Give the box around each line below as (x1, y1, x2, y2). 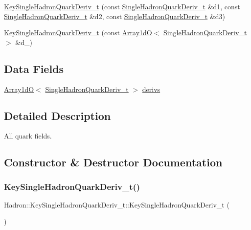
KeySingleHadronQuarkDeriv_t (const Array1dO (4, 27, 152, 38)
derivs (142, 84, 160, 94)
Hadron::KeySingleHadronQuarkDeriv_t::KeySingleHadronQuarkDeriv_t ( (4, 199, 229, 209)
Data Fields (4, 61, 64, 76)
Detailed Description (4, 108, 111, 123)
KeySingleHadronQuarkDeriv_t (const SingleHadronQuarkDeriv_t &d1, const (4, 1, 240, 11)
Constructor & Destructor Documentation (4, 155, 223, 170)
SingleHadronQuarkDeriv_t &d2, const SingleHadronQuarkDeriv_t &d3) (4, 11, 225, 21)
